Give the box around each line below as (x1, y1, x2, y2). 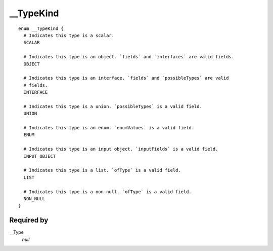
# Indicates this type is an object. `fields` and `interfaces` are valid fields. (23, 54, 235, 60)
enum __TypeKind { (18, 25, 64, 31)
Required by (9, 216, 49, 225)
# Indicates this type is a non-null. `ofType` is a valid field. (23, 189, 192, 195)
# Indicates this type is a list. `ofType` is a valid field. (23, 167, 181, 173)
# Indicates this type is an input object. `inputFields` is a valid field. (23, 146, 218, 152)
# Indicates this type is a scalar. (23, 32, 115, 38)
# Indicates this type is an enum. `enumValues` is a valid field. (23, 125, 195, 131)
